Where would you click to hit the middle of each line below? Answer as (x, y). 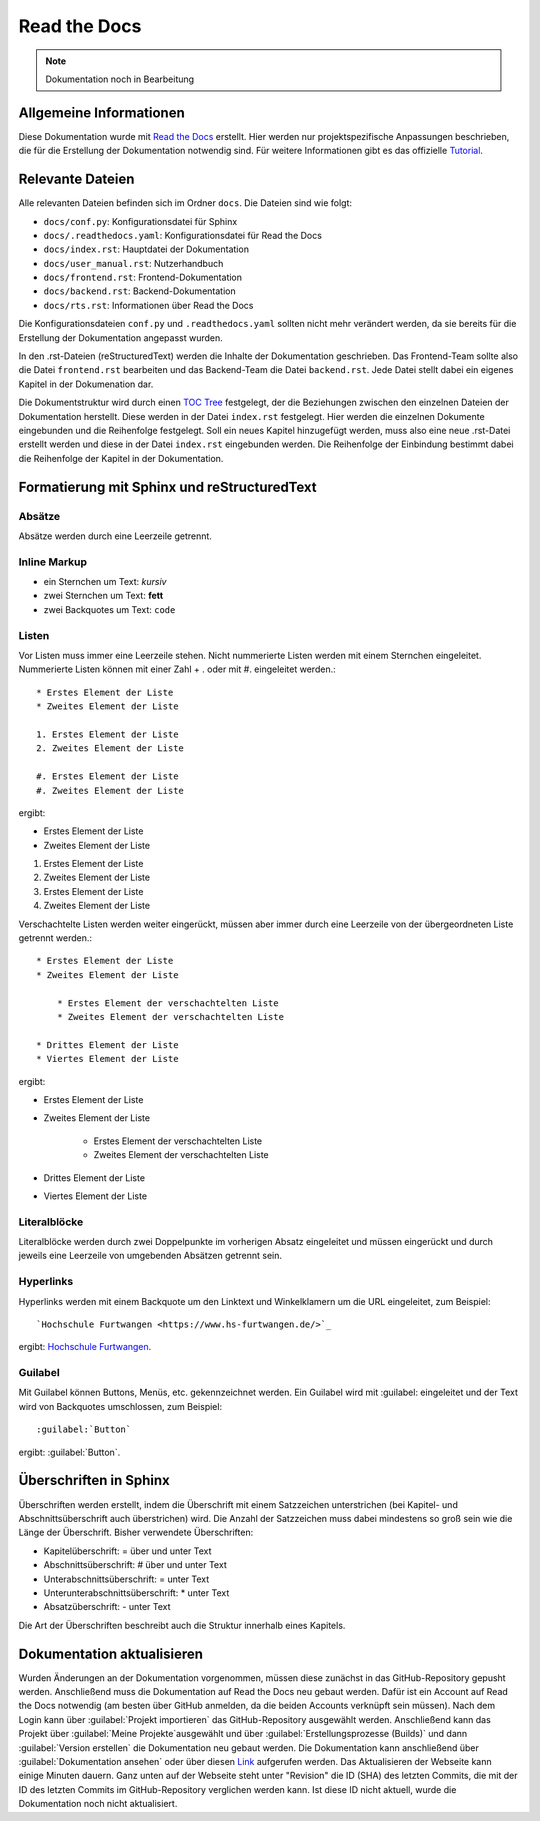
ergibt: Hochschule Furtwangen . (85, 1347)
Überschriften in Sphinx (94, 1480)
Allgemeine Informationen (101, 112)
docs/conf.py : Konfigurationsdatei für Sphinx (140, 221)
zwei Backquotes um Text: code (109, 609)
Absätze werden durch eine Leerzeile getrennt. (115, 536)
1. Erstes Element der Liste (107, 734)
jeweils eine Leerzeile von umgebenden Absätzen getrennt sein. (150, 1256)
